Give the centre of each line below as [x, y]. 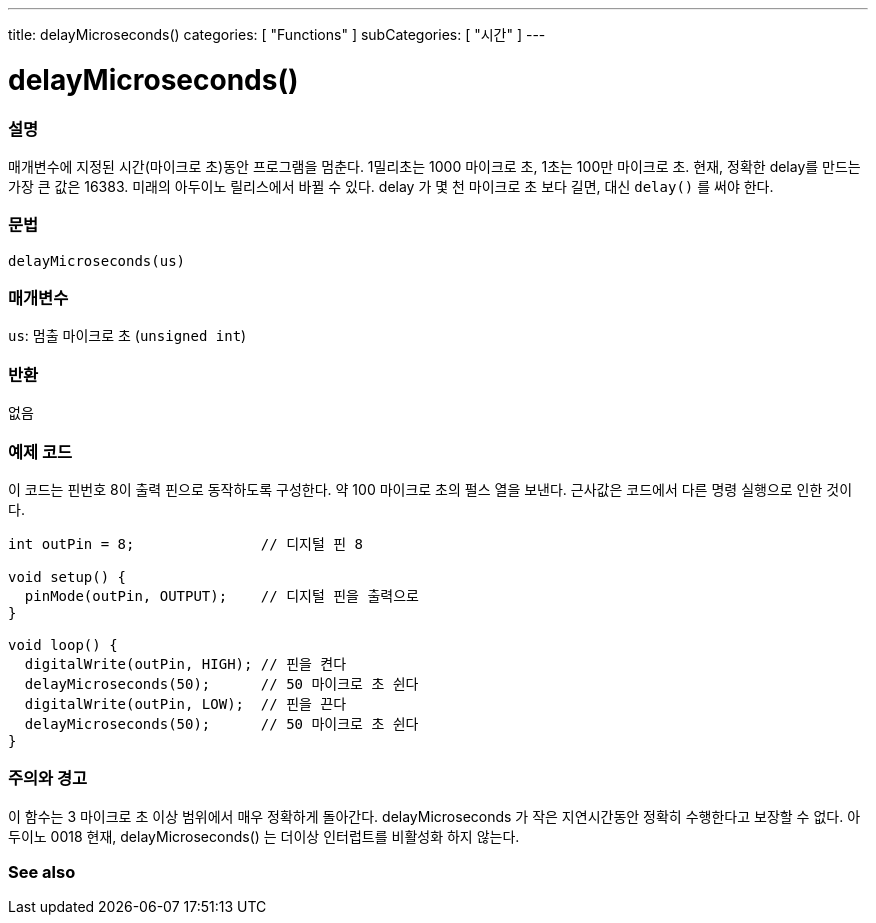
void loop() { [63, 644]
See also [42, 872]
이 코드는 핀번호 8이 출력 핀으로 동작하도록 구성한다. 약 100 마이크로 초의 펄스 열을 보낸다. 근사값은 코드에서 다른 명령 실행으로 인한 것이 [430, 489]
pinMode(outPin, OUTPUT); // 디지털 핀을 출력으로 [221, 595]
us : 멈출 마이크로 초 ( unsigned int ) [127, 336]
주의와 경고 [48, 778]
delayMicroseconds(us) [97, 260]
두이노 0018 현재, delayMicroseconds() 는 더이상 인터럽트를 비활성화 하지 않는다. [264, 836]
